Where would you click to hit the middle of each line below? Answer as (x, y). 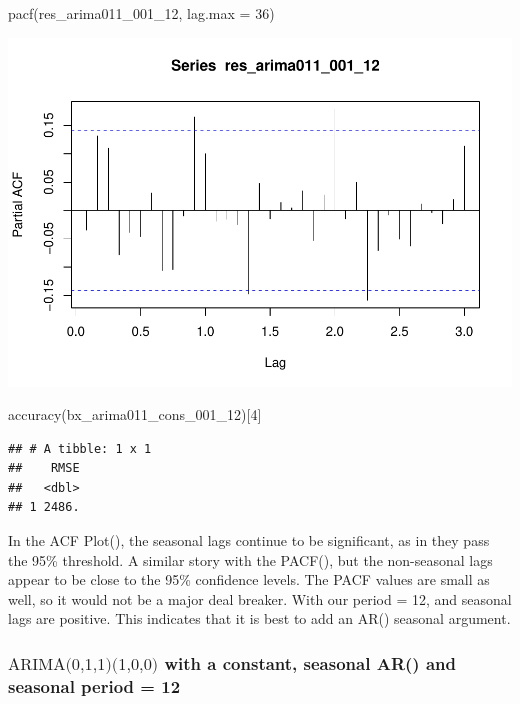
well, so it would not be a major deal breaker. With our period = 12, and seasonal (260, 598)
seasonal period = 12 (94, 685)
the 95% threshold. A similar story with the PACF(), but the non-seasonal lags (250, 559)
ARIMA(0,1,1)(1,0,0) (83, 664)
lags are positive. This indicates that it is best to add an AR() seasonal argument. (259, 618)
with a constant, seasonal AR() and (310, 662)
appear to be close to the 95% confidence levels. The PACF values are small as (249, 579)
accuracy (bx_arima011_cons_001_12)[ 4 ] (135, 414)
